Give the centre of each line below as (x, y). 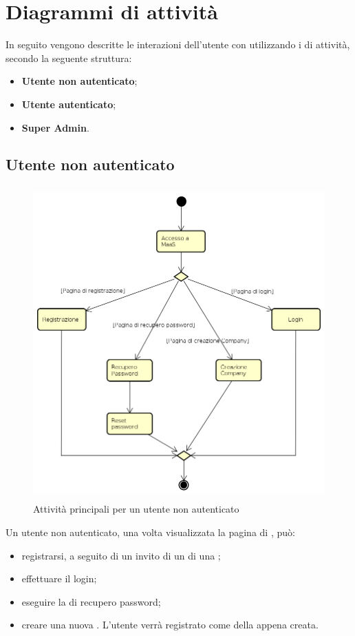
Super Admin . (55, 127)
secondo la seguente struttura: (69, 58)
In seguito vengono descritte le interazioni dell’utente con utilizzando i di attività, (178, 44)
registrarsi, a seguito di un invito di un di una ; (121, 555)
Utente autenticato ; (69, 104)
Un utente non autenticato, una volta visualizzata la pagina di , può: (150, 532)
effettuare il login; (59, 578)
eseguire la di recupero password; (91, 601)
